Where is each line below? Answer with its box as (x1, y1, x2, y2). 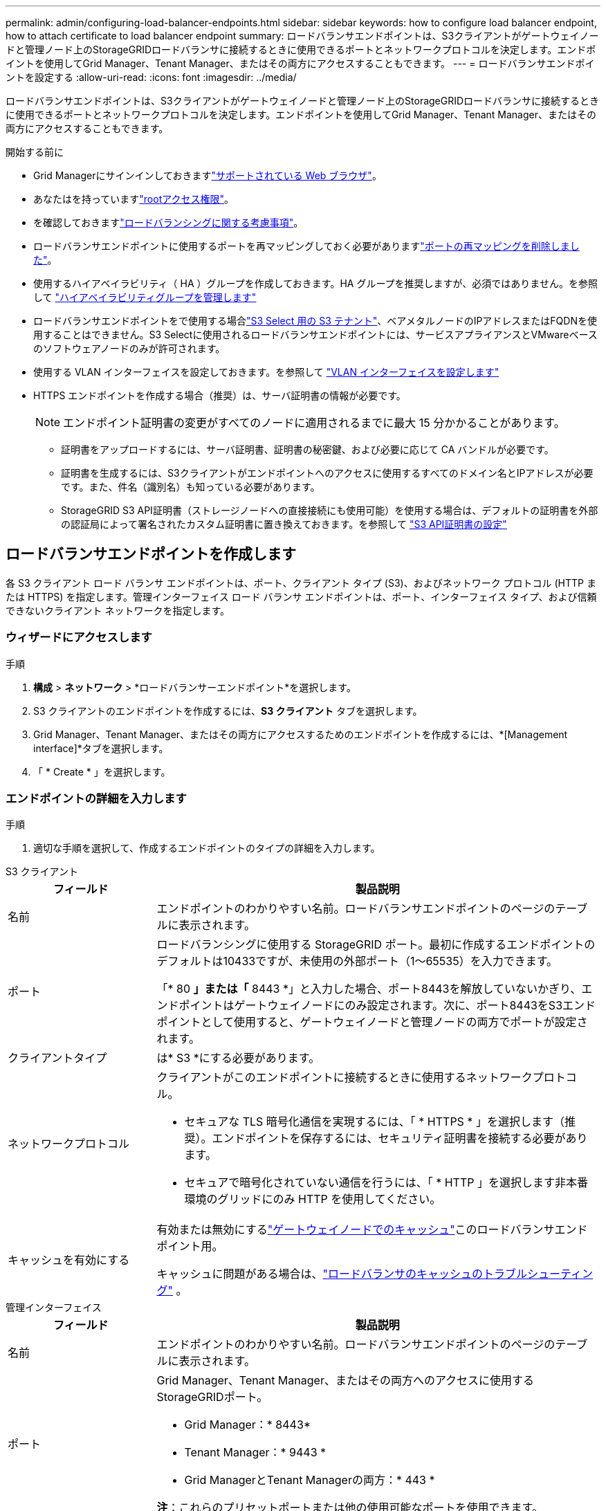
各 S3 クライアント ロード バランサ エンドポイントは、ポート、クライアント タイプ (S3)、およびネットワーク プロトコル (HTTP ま (6, 576, 596, 589)
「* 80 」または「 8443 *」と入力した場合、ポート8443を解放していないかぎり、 (156, 982, 582, 996)
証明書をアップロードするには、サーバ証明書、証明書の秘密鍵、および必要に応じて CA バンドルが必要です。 (61, 443, 554, 455)
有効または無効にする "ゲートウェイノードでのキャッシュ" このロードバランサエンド (156, 1222, 588, 1237)
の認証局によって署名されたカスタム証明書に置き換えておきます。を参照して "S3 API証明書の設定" (61, 518, 507, 530)
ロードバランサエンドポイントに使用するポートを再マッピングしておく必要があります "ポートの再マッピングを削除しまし (33, 240, 580, 252)
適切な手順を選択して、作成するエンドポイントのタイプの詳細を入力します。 (33, 842, 380, 854)
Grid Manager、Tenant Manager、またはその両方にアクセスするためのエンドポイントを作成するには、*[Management (33, 728, 568, 740)
